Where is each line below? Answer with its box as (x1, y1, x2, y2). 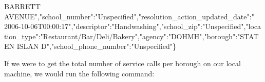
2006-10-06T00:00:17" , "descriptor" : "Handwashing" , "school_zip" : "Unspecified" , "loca (4, 21, 261, 32)
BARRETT (4, 1, 41, 11)
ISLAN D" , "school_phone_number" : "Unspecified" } (16, 41, 177, 51)
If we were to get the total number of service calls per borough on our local (4, 58, 241, 68)
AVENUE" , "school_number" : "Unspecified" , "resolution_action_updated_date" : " (4, 11, 254, 21)
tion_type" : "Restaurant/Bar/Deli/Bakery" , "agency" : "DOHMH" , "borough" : (4, 31, 238, 41)
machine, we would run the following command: (4, 68, 155, 78)
